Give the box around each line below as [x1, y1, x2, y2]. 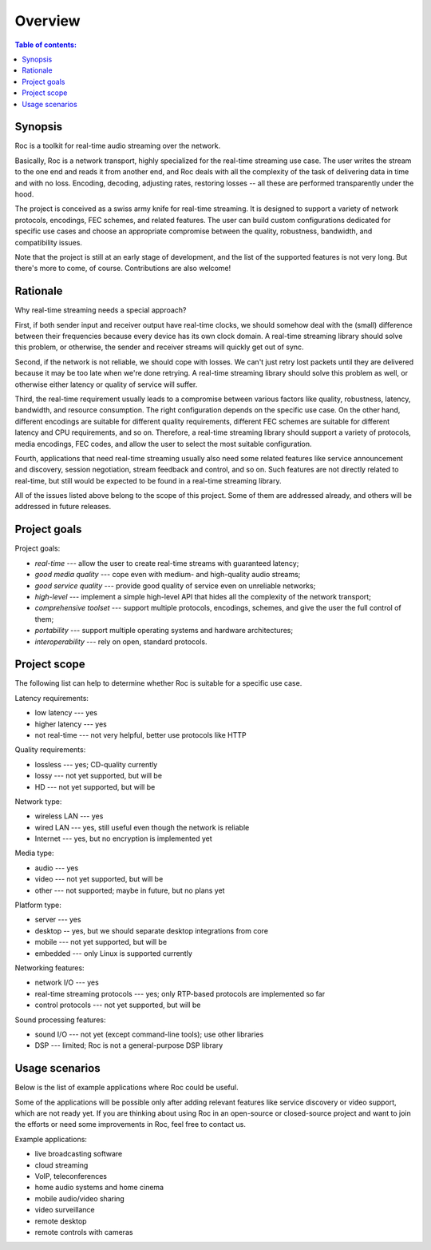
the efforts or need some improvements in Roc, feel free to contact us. [14, 1120, 247, 1129]
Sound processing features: [14, 1015, 106, 1025]
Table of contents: [14, 40, 77, 50]
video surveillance [34, 1205, 95, 1215]
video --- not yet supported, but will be [34, 874, 164, 884]
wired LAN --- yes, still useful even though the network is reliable [34, 822, 250, 832]
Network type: [14, 796, 62, 806]
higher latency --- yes [34, 719, 107, 729]
